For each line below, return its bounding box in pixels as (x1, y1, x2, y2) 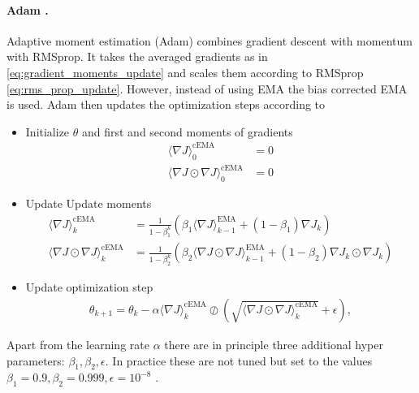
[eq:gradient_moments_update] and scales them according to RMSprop (6, 63, 364, 80)
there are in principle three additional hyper (164, 335, 383, 352)
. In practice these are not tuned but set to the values (105, 352, 373, 369)
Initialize (25, 123, 70, 140)
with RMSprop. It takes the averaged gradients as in (6, 48, 268, 65)
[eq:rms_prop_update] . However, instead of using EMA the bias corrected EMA (6, 80, 408, 97)
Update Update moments (25, 195, 152, 212)
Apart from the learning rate (6, 335, 149, 352)
